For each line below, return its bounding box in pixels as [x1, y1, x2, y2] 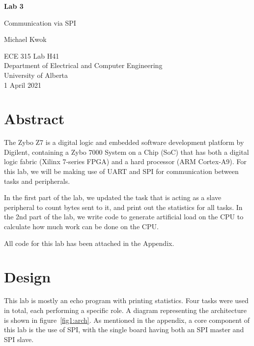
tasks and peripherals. [4, 175, 70, 186]
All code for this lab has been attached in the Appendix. [4, 238, 174, 248]
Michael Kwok [4, 34, 47, 44]
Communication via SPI [4, 17, 76, 28]
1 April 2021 [4, 79, 41, 90]
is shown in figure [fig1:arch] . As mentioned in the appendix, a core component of [4, 314, 250, 325]
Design [4, 267, 51, 287]
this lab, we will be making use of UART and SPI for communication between [4, 166, 239, 176]
